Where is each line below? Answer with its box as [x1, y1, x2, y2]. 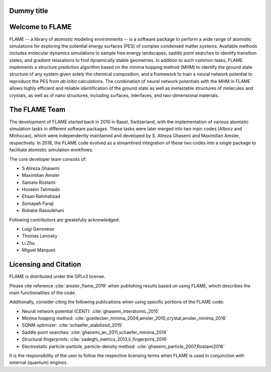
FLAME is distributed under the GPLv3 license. [9, 273, 105, 280]
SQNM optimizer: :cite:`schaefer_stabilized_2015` [22, 322, 123, 328]
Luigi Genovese [22, 226, 54, 232]
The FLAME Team [9, 106, 66, 114]
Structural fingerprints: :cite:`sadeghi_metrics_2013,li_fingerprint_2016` [22, 336, 168, 342]
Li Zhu [22, 240, 35, 246]
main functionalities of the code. [9, 290, 76, 296]
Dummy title [9, 7, 49, 15]
